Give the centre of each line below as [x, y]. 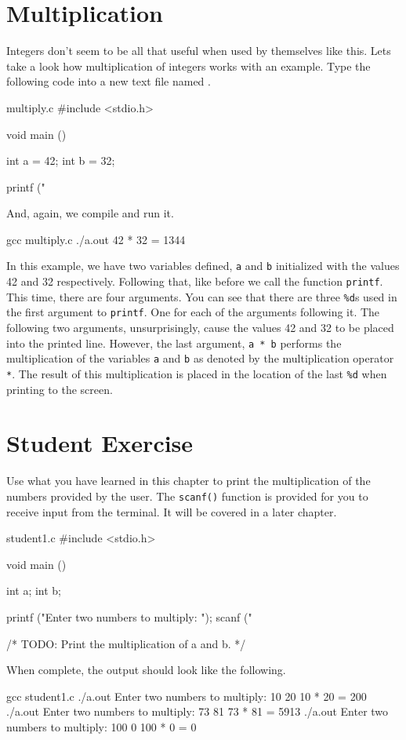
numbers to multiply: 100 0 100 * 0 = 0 [101, 726]
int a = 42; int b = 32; [61, 160]
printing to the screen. [60, 389]
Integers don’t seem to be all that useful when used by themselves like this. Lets [199, 51]
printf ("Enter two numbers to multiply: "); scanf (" [129, 617]
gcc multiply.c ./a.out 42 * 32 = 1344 [96, 239]
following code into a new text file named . [109, 81]
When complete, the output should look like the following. [146, 670]
